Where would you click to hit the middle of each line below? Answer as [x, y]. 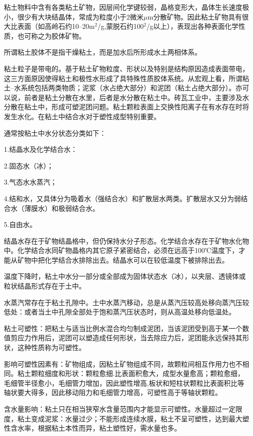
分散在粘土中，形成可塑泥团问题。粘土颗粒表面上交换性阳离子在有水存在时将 [126, 107]
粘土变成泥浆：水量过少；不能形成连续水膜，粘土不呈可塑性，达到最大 [130, 418]
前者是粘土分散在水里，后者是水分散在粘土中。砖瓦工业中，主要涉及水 [136, 97]
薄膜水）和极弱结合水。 [62, 208]
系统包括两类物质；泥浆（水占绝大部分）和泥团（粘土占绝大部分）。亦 [131, 88]
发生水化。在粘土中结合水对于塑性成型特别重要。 [82, 116]
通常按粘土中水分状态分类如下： [55, 133]
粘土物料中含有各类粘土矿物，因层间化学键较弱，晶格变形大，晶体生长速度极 [126, 7]
